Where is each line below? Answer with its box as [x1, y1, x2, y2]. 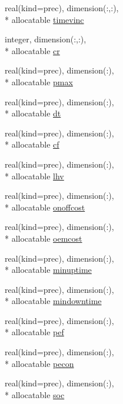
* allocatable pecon [5, 357, 74, 369]
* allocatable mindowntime [5, 295, 102, 307]
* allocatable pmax [5, 75, 73, 88]
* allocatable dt [5, 107, 61, 119]
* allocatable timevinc [5, 13, 84, 25]
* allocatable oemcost [5, 232, 82, 244]
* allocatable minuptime [5, 263, 92, 276]
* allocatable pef [5, 326, 64, 338]
